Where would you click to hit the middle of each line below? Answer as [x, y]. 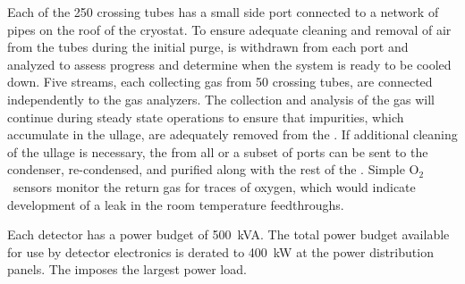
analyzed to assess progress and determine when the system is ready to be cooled [229, 64]
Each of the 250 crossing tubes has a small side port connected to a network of [223, 12]
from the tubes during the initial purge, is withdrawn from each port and [208, 47]
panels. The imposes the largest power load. [127, 269]
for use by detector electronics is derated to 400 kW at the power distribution [220, 251]
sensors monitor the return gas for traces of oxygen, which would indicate [214, 186]
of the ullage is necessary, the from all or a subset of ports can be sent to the [218, 151]
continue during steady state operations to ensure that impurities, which [206, 117]
